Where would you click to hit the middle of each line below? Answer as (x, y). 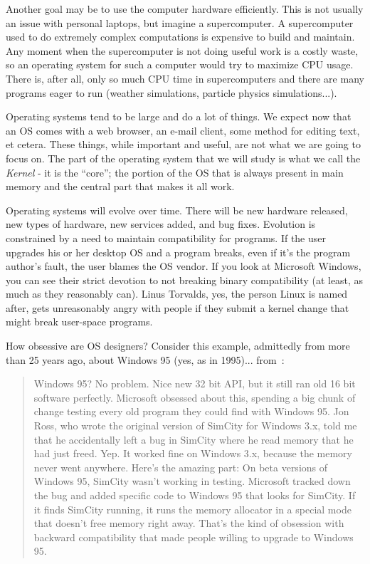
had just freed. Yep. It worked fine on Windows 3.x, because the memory (193, 453)
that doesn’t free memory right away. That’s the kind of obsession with (189, 523)
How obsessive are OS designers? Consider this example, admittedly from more (178, 346)
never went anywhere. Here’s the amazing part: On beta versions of (181, 467)
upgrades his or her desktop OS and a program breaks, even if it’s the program (178, 252)
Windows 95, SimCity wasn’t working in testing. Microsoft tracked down (192, 481)
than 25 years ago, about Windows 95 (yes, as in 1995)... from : (145, 359)
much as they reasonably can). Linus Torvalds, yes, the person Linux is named (177, 294)
